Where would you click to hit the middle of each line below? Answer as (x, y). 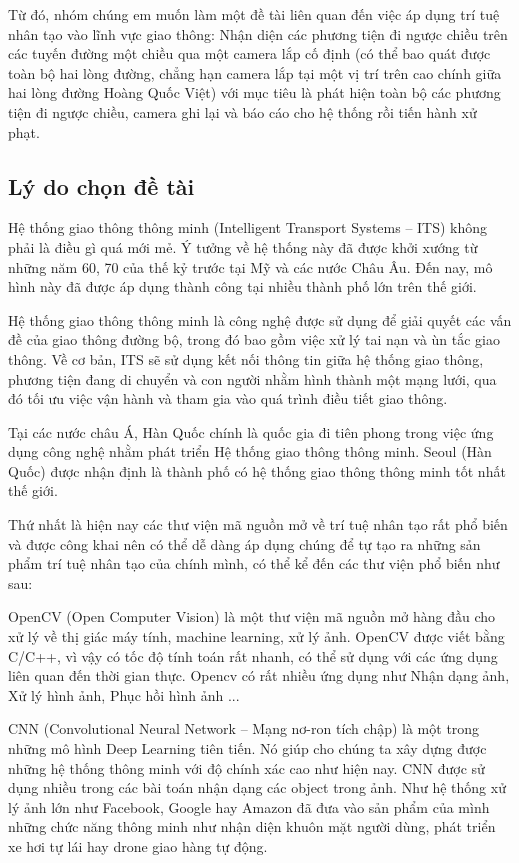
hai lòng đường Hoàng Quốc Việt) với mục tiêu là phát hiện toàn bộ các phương (254, 92)
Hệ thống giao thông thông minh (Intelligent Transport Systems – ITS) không (248, 227)
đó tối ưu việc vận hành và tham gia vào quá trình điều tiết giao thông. (228, 398)
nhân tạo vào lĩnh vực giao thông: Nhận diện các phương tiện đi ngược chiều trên (258, 33)
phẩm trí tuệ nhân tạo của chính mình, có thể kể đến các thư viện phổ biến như (254, 563)
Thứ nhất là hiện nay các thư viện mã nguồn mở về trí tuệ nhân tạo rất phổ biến (258, 524)
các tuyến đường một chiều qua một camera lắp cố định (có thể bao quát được (249, 53)
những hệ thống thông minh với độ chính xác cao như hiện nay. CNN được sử (246, 767)
